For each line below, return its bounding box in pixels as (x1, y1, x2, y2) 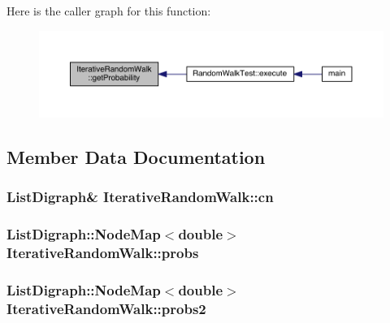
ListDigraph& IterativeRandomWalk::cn (6, 187, 274, 207)
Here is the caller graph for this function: (6, 2, 211, 19)
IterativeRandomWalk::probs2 (6, 298, 206, 318)
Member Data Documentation (6, 144, 266, 170)
